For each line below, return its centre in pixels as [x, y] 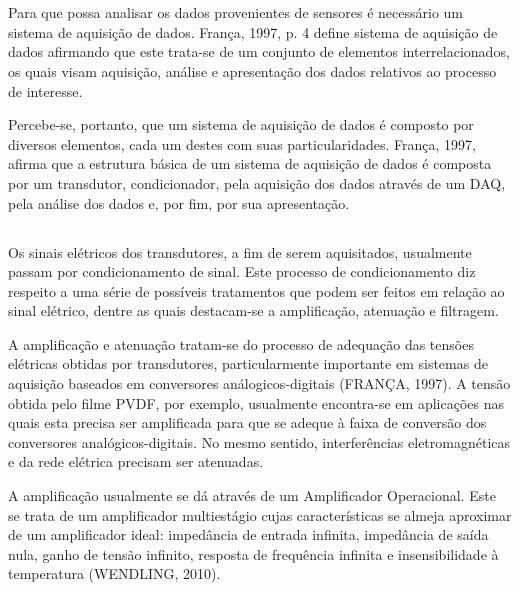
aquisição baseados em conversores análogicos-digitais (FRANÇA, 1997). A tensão [259, 383]
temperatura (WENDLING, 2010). [114, 573]
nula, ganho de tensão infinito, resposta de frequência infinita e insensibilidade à [253, 553]
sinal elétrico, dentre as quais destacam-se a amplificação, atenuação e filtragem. [253, 310]
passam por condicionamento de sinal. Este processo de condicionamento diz [242, 271]
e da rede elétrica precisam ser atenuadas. [136, 461]
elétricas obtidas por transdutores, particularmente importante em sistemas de [248, 363]
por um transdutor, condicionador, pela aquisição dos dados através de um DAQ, [257, 182]
